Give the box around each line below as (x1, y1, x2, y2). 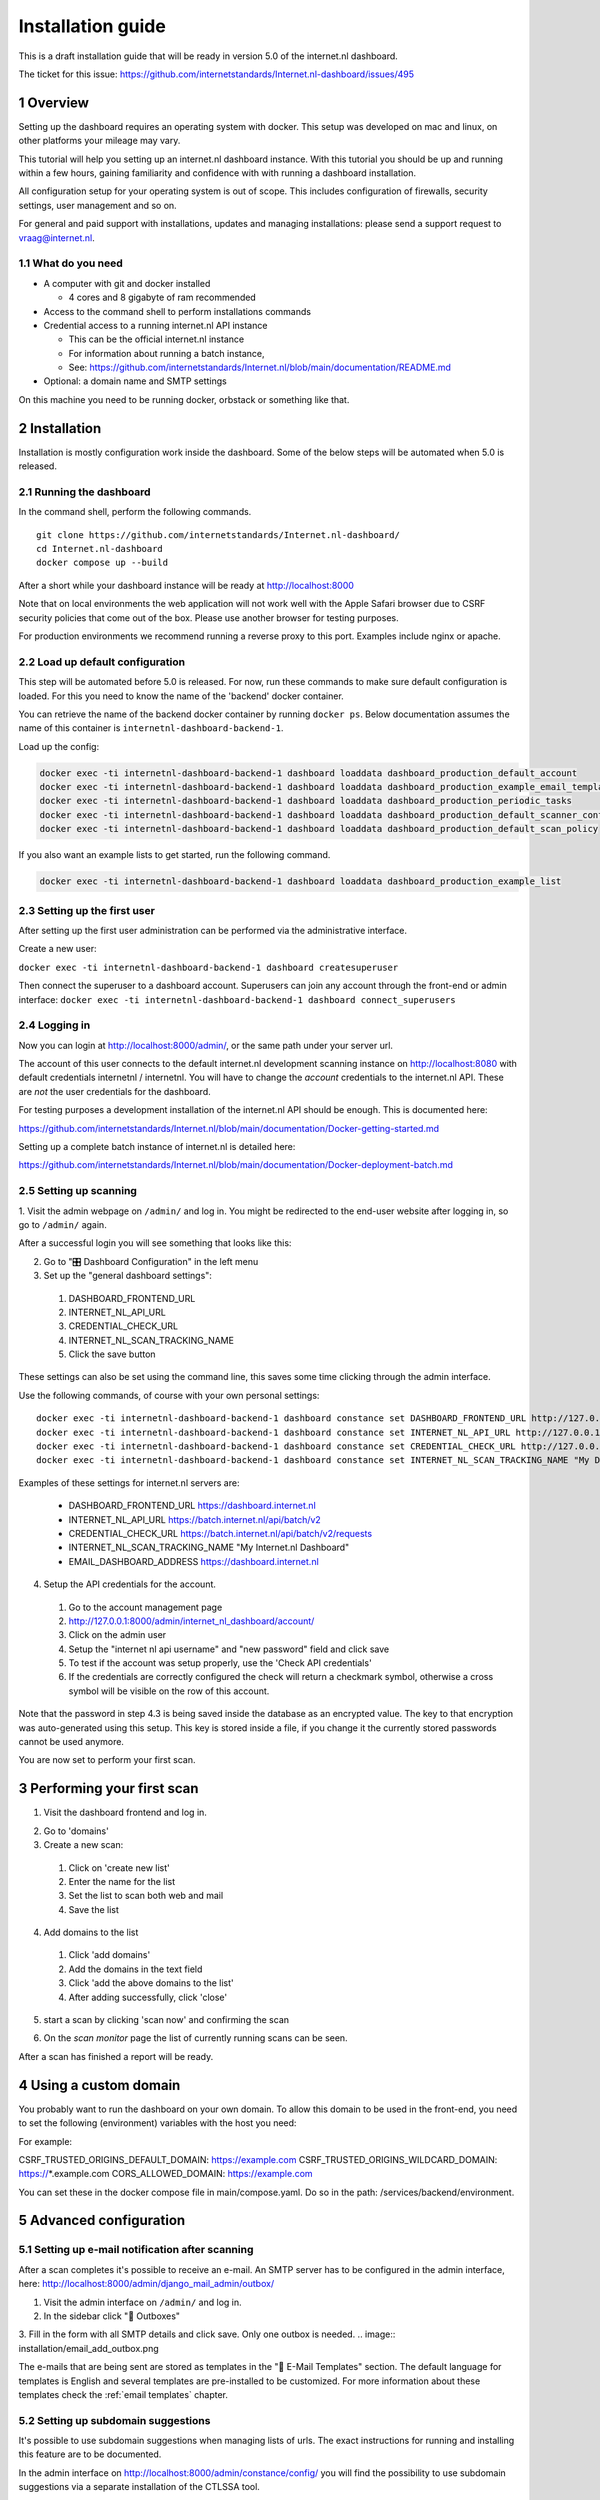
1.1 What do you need (18, 256, 124, 270)
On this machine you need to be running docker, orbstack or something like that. (18, 393, 350, 405)
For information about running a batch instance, (68, 347, 265, 359)
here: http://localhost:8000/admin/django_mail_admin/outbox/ (18, 2278, 275, 2290)
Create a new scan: (43, 1839, 124, 1851)
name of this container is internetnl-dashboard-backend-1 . (18, 722, 284, 734)
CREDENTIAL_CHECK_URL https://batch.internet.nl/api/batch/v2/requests (68, 1527, 373, 1539)
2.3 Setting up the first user (18, 903, 155, 917)
